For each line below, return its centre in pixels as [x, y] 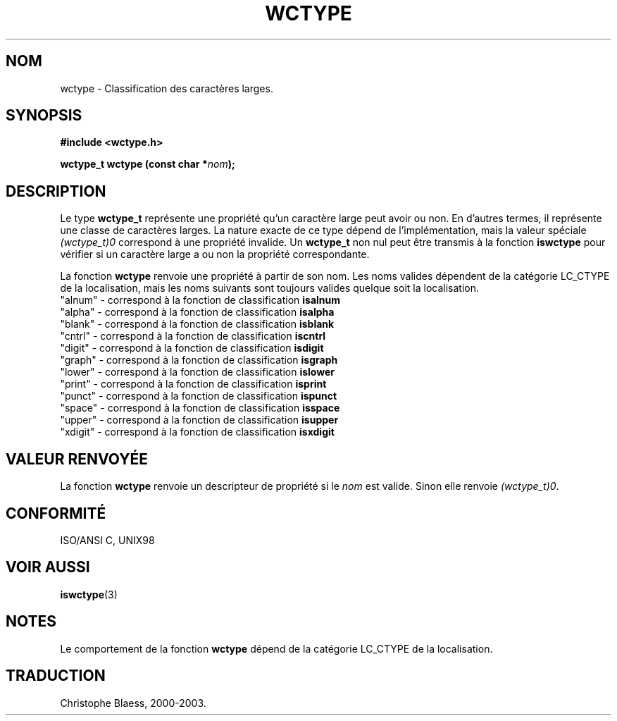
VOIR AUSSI [48, 567]
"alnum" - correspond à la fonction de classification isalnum [200, 300]
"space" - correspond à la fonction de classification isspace [200, 408]
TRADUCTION [56, 676]
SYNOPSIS [44, 116]
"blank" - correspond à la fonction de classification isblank [197, 324]
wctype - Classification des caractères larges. [167, 88]
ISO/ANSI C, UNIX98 [107, 540]
